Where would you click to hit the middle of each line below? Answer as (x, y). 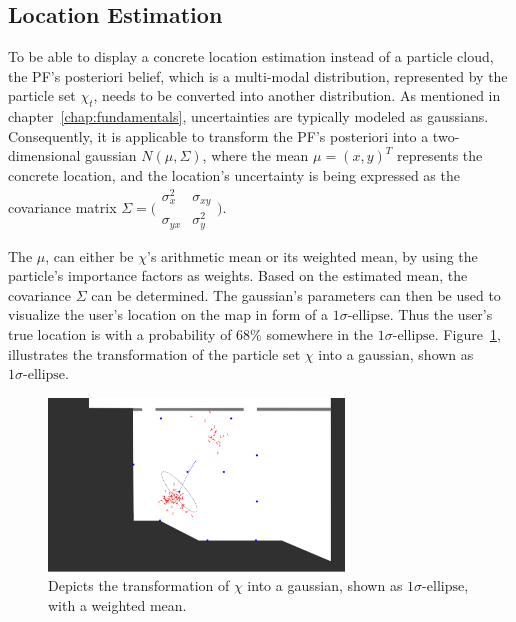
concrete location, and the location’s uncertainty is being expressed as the (234, 174)
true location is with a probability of (120, 334)
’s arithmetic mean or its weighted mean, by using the (312, 255)
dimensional (44, 155)
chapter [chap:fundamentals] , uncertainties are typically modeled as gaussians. (248, 116)
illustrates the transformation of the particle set (154, 353)
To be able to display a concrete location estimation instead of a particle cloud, (251, 56)
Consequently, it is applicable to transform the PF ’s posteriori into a (218, 135)
